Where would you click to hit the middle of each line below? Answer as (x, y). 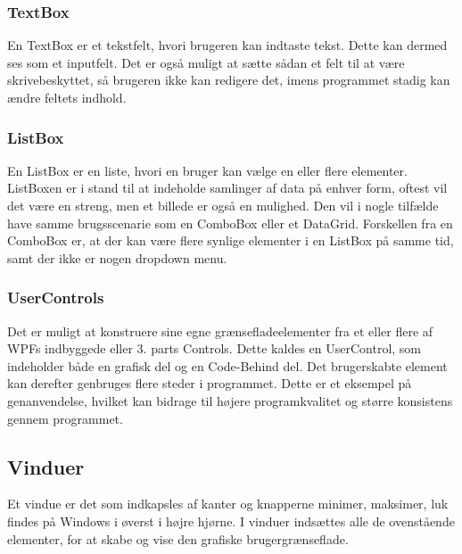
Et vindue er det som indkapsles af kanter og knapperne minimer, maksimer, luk (228, 504)
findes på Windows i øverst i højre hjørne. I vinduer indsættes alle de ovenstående (231, 521)
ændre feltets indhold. (67, 97)
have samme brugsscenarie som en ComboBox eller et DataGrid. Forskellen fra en (230, 223)
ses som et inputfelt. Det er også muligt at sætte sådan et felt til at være (206, 62)
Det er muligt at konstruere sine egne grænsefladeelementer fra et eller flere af (220, 331)
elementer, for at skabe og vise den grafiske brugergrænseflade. (178, 538)
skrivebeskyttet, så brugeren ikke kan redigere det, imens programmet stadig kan (229, 80)
